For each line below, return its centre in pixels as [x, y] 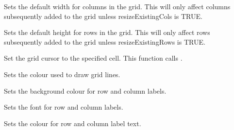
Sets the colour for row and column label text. [73, 123]
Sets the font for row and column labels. [64, 107]
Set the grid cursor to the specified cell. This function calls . [93, 58]
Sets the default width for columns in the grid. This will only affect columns [117, 6]
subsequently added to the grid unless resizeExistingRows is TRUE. [105, 41]
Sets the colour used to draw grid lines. [62, 74]
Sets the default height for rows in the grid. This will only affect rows [107, 32]
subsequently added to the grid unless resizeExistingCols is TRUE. [103, 16]
